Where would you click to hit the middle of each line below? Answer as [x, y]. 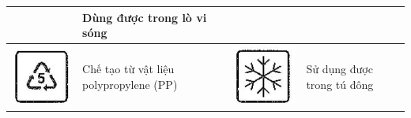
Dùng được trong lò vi [145, 17]
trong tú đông [340, 84]
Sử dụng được [339, 69]
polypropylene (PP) [130, 84]
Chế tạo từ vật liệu [128, 69]
